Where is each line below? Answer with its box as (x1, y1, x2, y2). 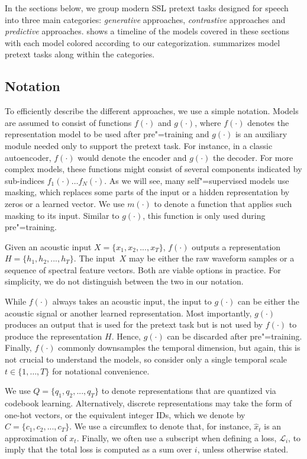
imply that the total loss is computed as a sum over (5, 443, 192, 455)
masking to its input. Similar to (5, 209, 119, 221)
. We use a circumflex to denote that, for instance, (69, 420, 251, 432)
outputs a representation (192, 240, 281, 253)
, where (195, 116, 221, 128)
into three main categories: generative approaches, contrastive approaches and (5, 13, 286, 25)
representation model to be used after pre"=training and (5, 128, 209, 140)
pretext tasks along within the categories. (5, 48, 155, 60)
